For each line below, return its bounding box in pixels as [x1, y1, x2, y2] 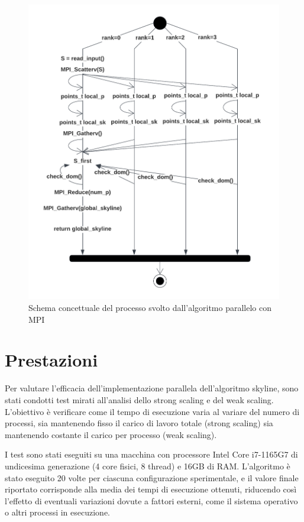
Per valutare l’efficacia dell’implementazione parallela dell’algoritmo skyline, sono [5, 382, 299, 394]
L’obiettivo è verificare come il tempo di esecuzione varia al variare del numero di [5, 405, 300, 417]
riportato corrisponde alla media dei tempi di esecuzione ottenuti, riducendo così [5, 483, 297, 495]
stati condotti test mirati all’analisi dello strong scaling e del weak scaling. [5, 393, 274, 406]
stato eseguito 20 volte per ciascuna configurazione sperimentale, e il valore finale [5, 471, 299, 484]
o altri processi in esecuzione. [5, 506, 111, 518]
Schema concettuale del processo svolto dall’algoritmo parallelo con [28, 301, 271, 314]
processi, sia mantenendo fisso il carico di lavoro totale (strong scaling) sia [5, 417, 273, 429]
